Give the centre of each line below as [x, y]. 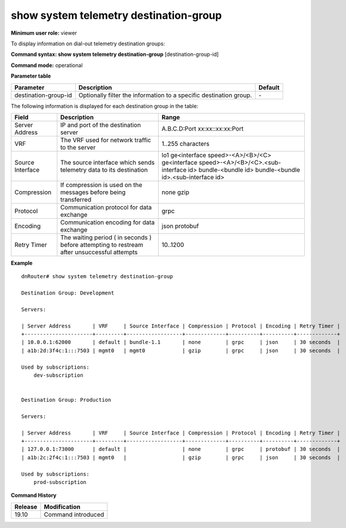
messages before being [93, 192]
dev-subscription [58, 375]
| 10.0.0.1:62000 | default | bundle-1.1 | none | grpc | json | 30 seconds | [181, 342]
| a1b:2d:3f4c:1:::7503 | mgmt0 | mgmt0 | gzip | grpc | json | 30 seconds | [181, 350]
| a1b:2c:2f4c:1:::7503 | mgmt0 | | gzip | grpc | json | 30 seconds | [181, 457]
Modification [62, 507]
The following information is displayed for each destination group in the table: [105, 106]
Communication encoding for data [108, 222]
